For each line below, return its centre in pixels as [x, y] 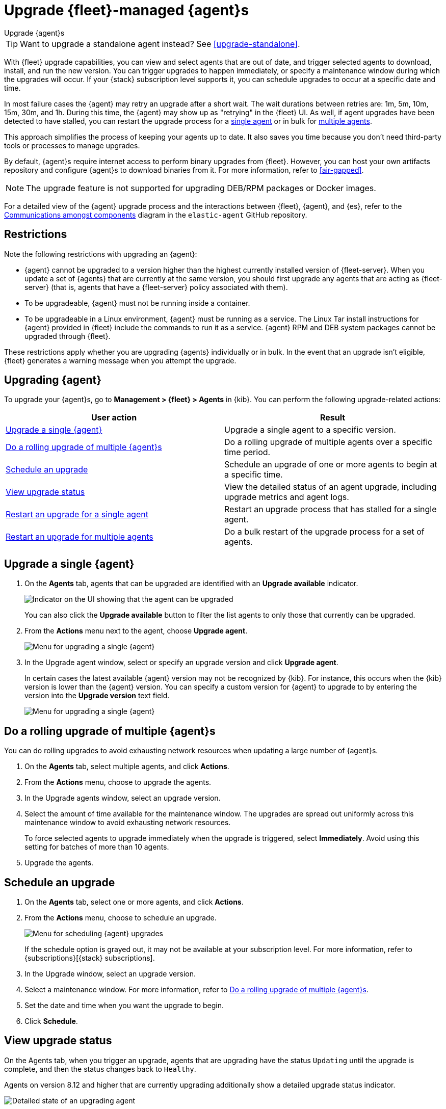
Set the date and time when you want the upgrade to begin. [124, 1005]
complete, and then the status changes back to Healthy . [100, 1069]
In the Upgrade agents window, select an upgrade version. [123, 798]
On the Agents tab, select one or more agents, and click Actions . [134, 902]
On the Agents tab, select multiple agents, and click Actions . [127, 767]
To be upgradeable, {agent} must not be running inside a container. [137, 303]
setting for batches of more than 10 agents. [97, 847]
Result [333, 418]
